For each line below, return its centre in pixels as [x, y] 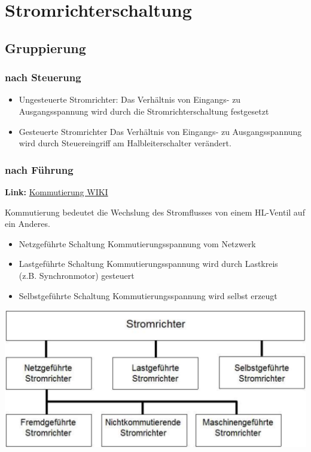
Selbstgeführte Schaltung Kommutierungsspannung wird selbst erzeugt [148, 295]
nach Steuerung [43, 77]
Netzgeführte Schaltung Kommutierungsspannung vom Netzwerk [137, 243]
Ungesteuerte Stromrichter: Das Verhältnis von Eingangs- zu [130, 99]
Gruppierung [45, 47]
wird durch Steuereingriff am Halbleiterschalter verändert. [125, 143]
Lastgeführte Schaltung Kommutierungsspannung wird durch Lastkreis [148, 264]
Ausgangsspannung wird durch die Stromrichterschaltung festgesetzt [144, 111]
